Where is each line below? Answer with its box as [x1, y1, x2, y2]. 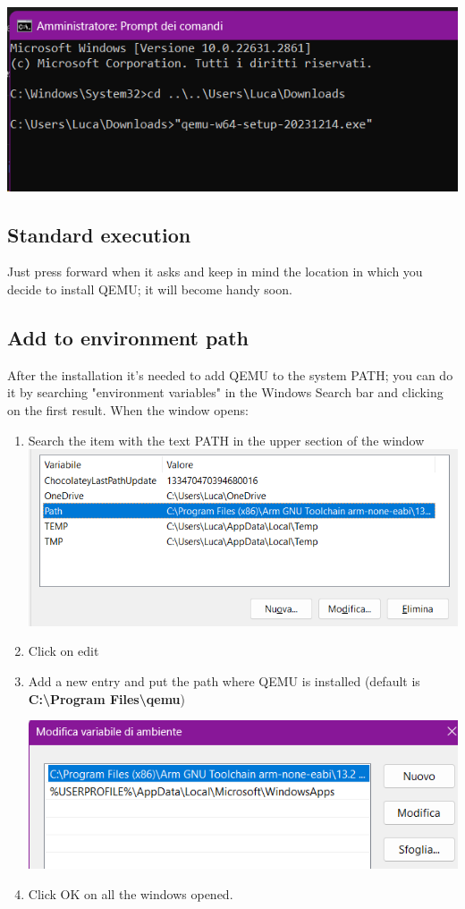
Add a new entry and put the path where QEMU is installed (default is [28, 672, 420, 691]
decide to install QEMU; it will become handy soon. [7, 280, 292, 299]
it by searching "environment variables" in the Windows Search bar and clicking [7, 383, 444, 402]
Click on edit [28, 641, 99, 660]
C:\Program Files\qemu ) [28, 689, 186, 708]
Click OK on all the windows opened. [28, 884, 233, 903]
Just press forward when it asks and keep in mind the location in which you [7, 262, 423, 281]
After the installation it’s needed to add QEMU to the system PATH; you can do [7, 365, 453, 384]
